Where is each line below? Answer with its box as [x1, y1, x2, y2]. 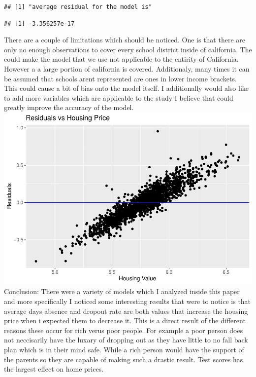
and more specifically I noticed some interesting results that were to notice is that [4, 296, 251, 306]
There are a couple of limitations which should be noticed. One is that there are [4, 35, 245, 45]
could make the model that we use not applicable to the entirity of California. [4, 54, 239, 64]
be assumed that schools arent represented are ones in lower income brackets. [4, 73, 237, 83]
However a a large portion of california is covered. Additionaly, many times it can [4, 63, 250, 74]
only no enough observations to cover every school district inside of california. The [4, 44, 252, 54]
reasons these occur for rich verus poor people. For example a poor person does [4, 325, 243, 335]
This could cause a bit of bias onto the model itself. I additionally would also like [4, 83, 249, 93]
